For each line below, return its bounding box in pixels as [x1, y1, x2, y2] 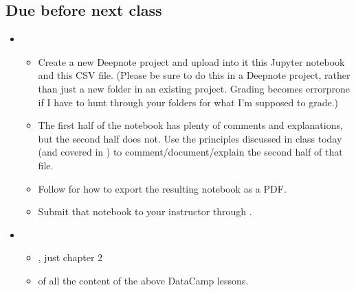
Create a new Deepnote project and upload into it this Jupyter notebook [38, 54, 345, 69]
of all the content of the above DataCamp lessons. [38, 273, 249, 287]
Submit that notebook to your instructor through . [38, 204, 252, 219]
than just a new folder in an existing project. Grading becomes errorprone [38, 81, 350, 95]
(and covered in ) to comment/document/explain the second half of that [38, 145, 343, 159]
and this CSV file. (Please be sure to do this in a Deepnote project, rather [38, 68, 351, 82]
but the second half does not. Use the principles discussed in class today [38, 131, 342, 145]
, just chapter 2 [38, 250, 103, 265]
